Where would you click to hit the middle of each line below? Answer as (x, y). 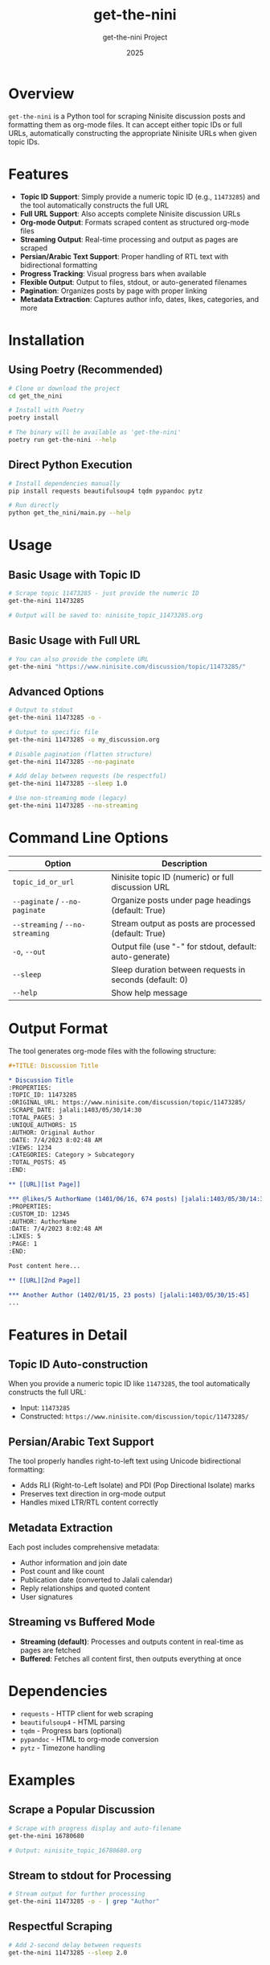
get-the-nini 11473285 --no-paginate (72, 762)
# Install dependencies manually (64, 483)
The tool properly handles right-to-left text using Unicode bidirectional (125, 1461)
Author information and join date (74, 1563)
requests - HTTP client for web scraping (87, 1713)
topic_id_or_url (43, 882)
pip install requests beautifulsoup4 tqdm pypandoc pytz (106, 491)
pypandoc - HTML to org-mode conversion (89, 1739)
